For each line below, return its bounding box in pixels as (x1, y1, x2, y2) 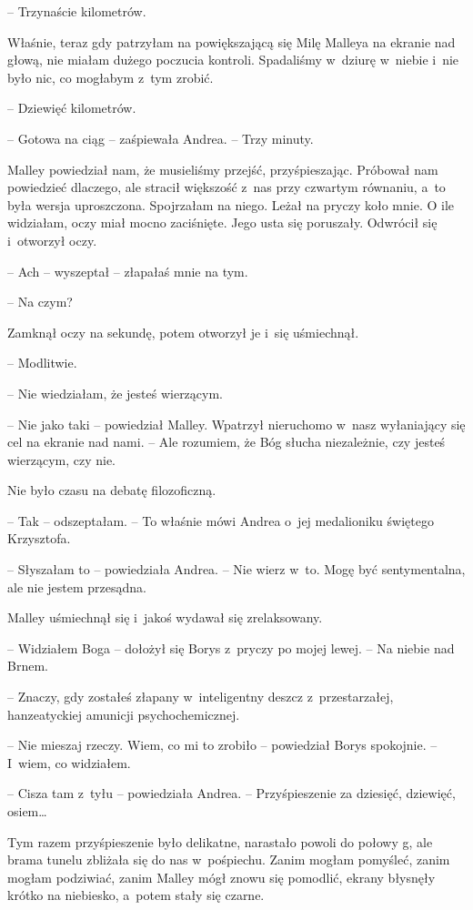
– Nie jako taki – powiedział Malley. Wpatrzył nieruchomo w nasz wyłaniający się (7, 414, 466, 433)
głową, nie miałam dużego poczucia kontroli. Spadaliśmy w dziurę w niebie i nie (7, 50, 459, 69)
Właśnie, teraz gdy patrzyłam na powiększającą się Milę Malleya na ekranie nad (7, 32, 456, 51)
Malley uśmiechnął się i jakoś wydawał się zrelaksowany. (7, 608, 323, 627)
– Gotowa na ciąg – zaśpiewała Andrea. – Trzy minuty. (7, 128, 314, 147)
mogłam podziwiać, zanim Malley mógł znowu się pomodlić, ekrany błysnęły (7, 867, 436, 886)
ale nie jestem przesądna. (7, 577, 147, 596)
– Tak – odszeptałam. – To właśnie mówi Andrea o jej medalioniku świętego (7, 511, 434, 530)
